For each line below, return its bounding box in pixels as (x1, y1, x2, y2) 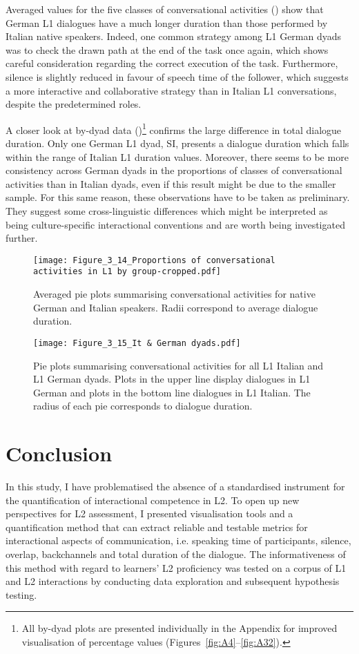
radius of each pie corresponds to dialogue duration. (33, 398, 253, 413)
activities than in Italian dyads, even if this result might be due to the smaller (6, 176, 336, 191)
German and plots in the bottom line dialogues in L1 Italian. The (33, 385, 311, 399)
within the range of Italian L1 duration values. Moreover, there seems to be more (6, 149, 349, 164)
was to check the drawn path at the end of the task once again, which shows (6, 42, 329, 57)
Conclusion (6, 439, 113, 468)
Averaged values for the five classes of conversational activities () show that (6, 2, 324, 16)
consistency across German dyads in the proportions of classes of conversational (6, 163, 342, 177)
